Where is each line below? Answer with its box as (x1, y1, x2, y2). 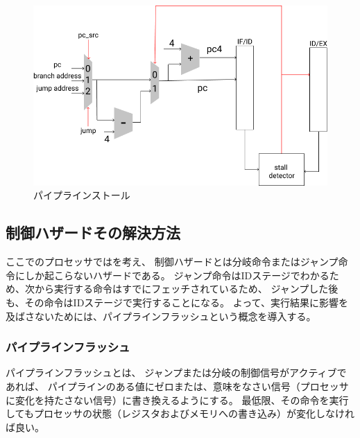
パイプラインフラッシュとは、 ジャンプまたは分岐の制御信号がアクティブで (6, 365, 347, 380)
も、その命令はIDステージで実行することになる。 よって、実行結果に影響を (6, 295, 348, 310)
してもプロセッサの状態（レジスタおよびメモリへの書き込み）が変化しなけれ (6, 406, 354, 421)
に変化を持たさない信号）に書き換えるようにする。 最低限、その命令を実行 (6, 392, 349, 407)
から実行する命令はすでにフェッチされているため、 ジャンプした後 (34, 281, 338, 296)
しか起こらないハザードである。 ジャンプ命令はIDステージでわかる (24, 268, 329, 282)
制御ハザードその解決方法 (6, 222, 180, 243)
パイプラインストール (33, 188, 130, 202)
